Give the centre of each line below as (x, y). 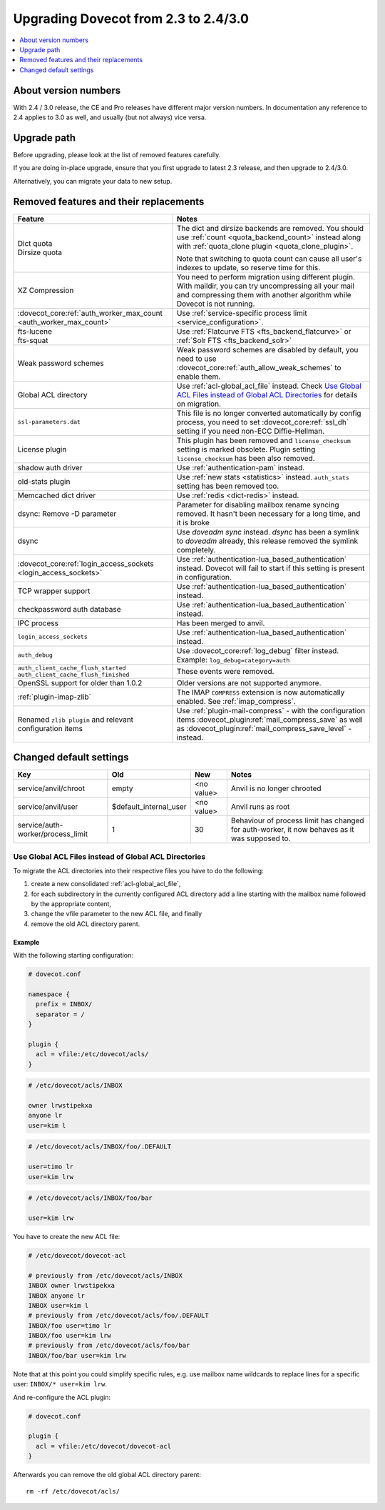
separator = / (61, 1014)
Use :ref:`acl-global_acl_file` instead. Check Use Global (269, 386)
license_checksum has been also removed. (246, 458)
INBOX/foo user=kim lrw (70, 1336)
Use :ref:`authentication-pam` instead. (241, 467)
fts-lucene (35, 331)
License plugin (42, 449)
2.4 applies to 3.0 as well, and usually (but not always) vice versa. (110, 117)
